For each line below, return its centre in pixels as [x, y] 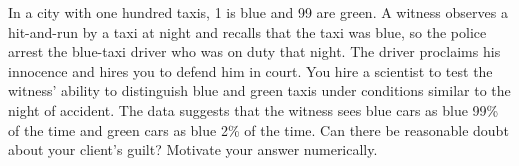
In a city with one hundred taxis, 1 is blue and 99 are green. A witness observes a [258, 12]
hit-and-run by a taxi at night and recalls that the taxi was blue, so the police [247, 31]
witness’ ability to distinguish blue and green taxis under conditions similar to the [259, 90]
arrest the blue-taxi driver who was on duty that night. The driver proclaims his [254, 51]
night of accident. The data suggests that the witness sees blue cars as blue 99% [253, 109]
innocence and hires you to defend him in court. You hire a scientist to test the [250, 70]
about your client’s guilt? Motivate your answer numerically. [193, 149]
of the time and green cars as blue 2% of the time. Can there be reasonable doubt [258, 129]
